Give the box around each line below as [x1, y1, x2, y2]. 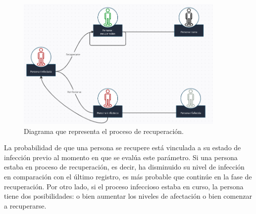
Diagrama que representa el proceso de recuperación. [24, 126, 184, 136]
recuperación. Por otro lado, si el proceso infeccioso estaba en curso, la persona [4, 181, 244, 191]
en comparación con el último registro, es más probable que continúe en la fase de [4, 171, 252, 182]
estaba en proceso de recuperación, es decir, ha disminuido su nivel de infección [4, 162, 245, 172]
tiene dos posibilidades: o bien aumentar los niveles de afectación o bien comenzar [4, 191, 252, 201]
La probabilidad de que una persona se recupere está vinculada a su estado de [4, 142, 241, 153]
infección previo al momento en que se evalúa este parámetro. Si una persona [4, 152, 238, 162]
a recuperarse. [4, 200, 47, 211]
